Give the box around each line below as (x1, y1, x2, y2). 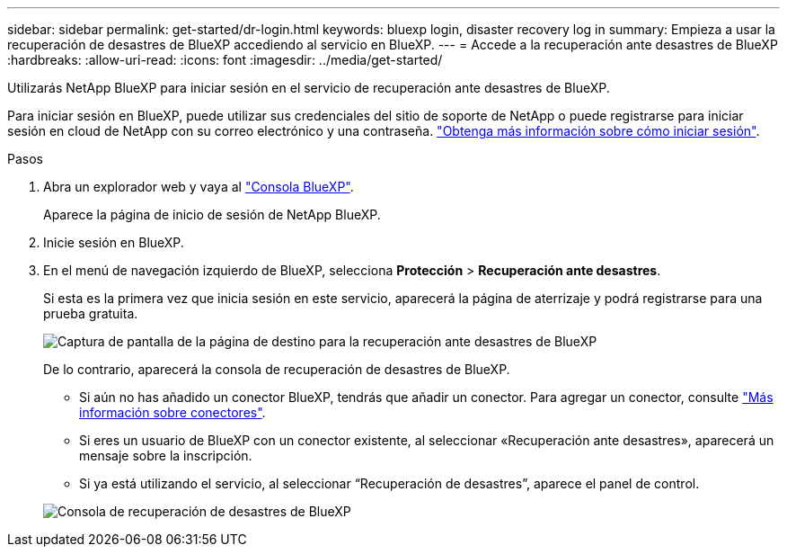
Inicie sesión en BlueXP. (43, 235, 184, 250)
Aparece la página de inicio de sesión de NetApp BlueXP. (43, 207, 381, 222)
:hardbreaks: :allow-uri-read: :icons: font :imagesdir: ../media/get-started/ (7, 52, 443, 67)
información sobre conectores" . (79, 405, 266, 420)
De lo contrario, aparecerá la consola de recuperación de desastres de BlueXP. (43, 362, 510, 377)
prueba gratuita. (43, 306, 138, 321)
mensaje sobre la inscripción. (79, 448, 252, 463)
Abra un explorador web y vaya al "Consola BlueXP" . (43, 179, 354, 194)
